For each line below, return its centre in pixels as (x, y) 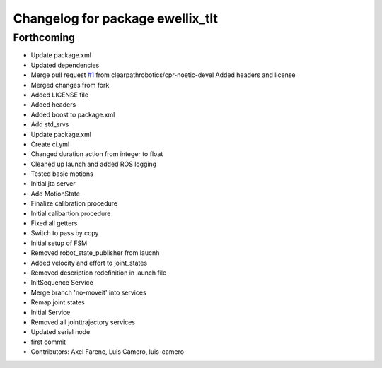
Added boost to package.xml (73, 114)
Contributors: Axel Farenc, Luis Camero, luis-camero (107, 352)
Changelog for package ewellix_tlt (116, 18)
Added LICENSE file (59, 95)
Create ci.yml (50, 144)
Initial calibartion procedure (71, 213)
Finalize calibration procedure (74, 203)
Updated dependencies (65, 65)
